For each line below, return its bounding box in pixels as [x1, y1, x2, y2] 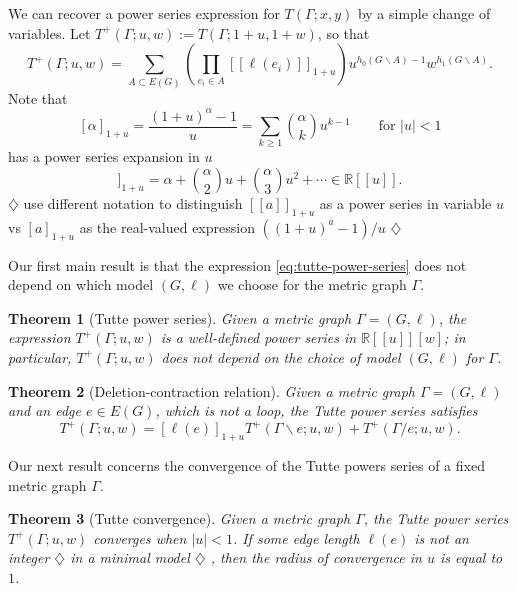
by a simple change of [357, 3, 491, 23]
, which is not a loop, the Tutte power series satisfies [155, 400, 478, 421]
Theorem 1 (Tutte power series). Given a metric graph [8, 307, 352, 328]
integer [8, 547, 50, 568]
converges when [93, 527, 187, 548]
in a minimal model [70, 547, 190, 568]
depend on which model [8, 274, 154, 295]
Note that [8, 87, 68, 108]
